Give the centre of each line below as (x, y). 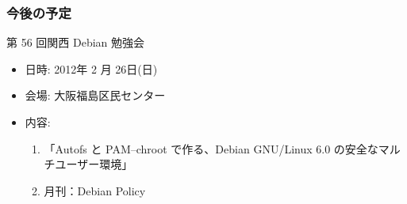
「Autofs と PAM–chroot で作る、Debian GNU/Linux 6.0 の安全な (211, 148)
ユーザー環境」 (94, 164)
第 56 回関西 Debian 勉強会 (76, 42)
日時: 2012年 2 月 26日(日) (91, 68)
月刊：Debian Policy (95, 190)
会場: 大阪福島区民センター (95, 95)
